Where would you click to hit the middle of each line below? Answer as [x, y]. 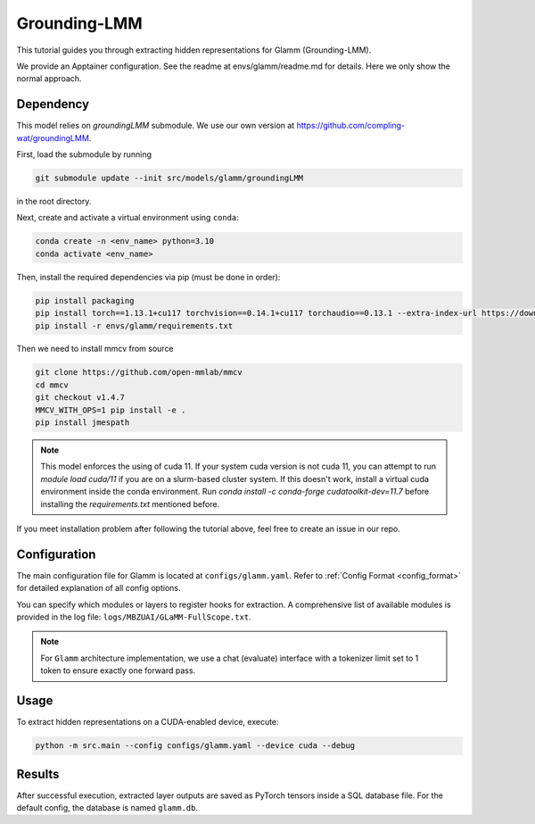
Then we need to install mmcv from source [95, 349]
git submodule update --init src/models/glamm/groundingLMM [169, 178]
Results [38, 774]
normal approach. [49, 79]
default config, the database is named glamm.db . [107, 807]
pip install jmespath [82, 423]
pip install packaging [85, 300]
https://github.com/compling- [351, 126]
